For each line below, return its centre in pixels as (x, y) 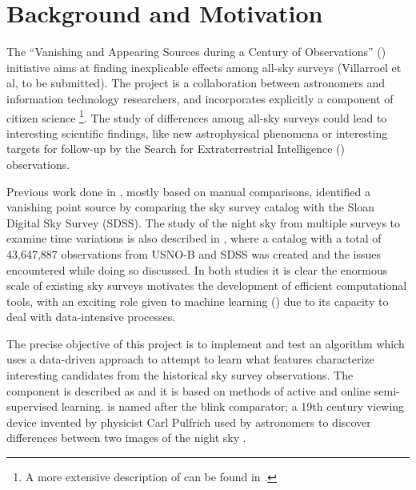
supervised (32, 406)
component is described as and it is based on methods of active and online (189, 390)
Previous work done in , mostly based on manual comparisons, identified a (188, 191)
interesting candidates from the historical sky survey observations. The (180, 375)
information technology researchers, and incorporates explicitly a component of (200, 98)
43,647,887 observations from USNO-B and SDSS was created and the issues (194, 253)
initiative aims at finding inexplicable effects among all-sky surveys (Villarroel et (204, 67)
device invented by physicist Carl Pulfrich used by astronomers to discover (189, 422)
